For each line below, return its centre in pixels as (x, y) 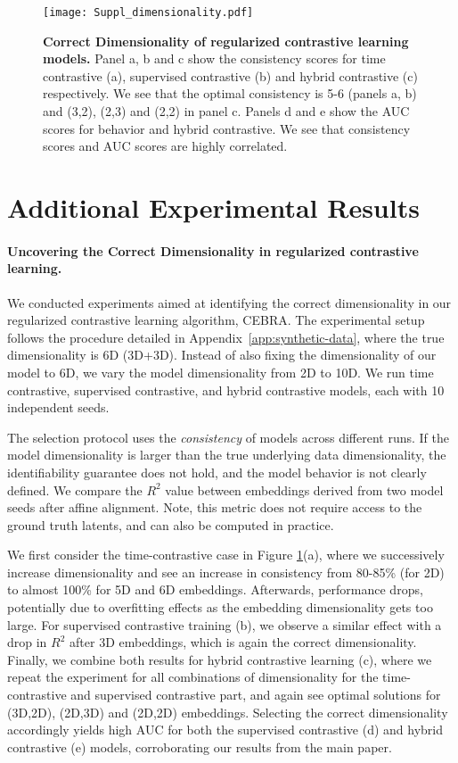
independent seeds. (58, 407)
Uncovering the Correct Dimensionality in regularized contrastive (213, 250)
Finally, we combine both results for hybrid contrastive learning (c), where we (220, 659)
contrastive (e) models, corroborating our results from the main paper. (200, 746)
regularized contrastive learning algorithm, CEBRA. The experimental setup (216, 320)
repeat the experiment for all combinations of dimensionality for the (193, 677)
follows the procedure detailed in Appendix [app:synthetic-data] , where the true (226, 337)
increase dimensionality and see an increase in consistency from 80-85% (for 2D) (226, 572)
